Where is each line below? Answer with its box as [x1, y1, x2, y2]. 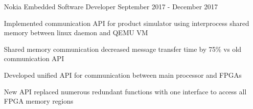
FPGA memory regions [4, 96, 73, 106]
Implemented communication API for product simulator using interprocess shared [4, 18, 249, 28]
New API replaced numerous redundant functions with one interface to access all [4, 86, 247, 96]
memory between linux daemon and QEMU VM [4, 27, 148, 38]
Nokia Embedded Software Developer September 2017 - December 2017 [4, 1, 218, 11]
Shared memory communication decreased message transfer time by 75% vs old [4, 44, 242, 54]
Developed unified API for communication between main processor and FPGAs [4, 69, 242, 80]
